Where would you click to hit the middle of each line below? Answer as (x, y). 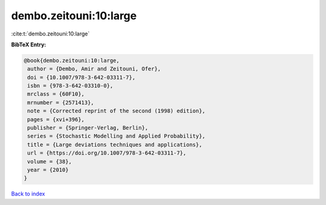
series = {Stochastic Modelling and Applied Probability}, (117, 136)
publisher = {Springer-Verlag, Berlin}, (88, 128)
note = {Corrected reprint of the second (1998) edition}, (117, 111)
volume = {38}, (50, 161)
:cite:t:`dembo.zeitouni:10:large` (50, 34)
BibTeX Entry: (29, 44)
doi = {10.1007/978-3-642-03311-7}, (81, 77)
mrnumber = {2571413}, (61, 102)
